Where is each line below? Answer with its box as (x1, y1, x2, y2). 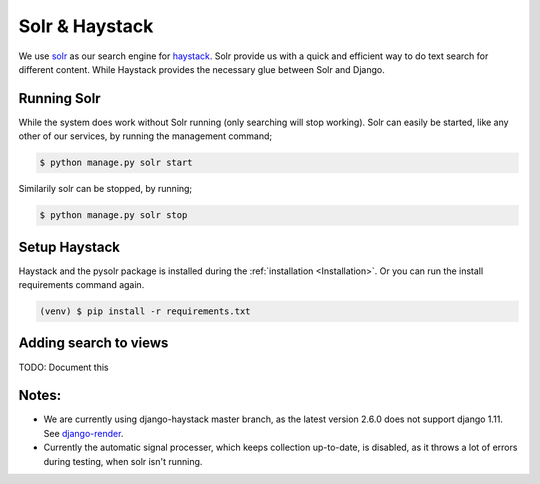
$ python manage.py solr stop (39, 210, 188, 221)
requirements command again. (18, 279, 145, 291)
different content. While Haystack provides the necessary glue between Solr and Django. (18, 63, 385, 75)
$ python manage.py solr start (39, 157, 194, 169)
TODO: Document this (18, 361, 109, 373)
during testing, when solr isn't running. (43, 455, 203, 467)
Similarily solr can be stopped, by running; (18, 183, 193, 195)
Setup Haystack (18, 238, 120, 255)
